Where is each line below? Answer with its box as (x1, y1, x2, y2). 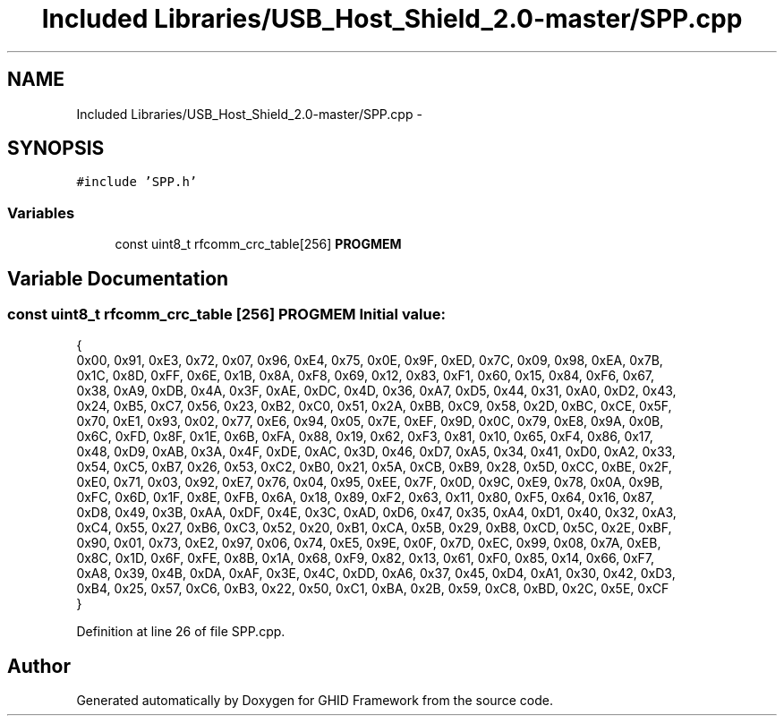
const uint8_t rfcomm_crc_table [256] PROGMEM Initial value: (7, 305, 446, 324)
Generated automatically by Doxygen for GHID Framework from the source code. (76, 693, 553, 709)
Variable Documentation (7, 267, 229, 290)
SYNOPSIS (7, 137, 105, 160)
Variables (7, 203, 75, 222)
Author (7, 654, 71, 677)
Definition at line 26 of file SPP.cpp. (76, 624, 285, 640)
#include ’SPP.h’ (76, 174, 198, 190)
